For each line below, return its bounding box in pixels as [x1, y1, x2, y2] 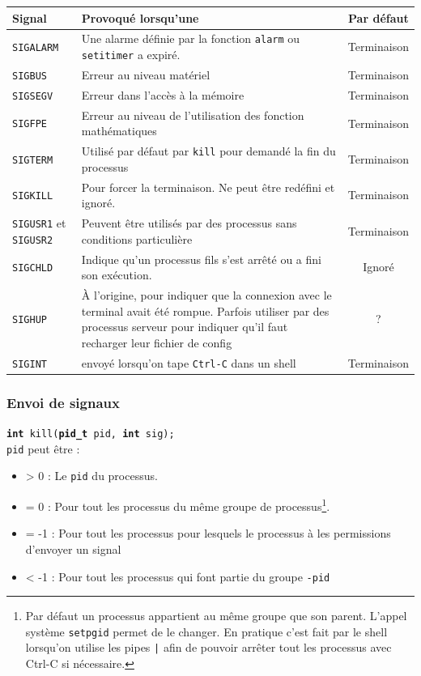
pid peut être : [6, 440, 80, 457]
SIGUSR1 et [12, 215, 66, 232]
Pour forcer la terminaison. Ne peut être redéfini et [81, 178, 335, 195]
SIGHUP [12, 314, 47, 326]
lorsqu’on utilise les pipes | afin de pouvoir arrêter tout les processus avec [25, 639, 392, 656]
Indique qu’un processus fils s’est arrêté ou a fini [81, 250, 321, 267]
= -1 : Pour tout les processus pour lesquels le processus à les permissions [25, 525, 391, 542]
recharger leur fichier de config [81, 334, 232, 351]
